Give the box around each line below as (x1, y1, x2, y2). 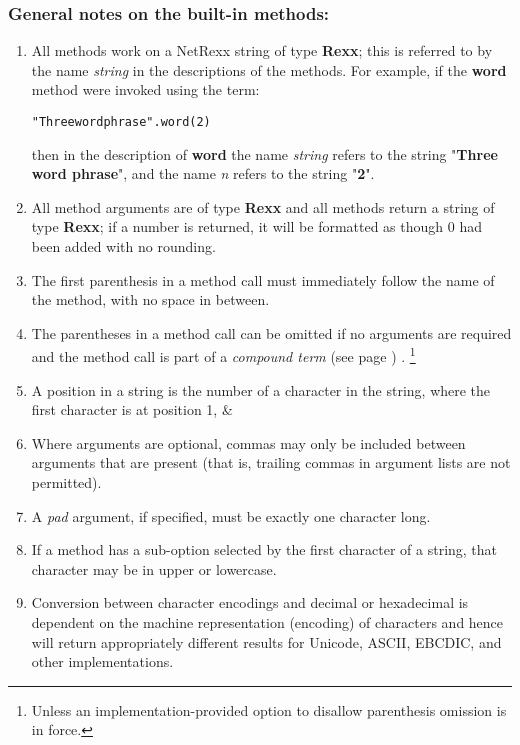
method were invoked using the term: (31, 79, 260, 100)
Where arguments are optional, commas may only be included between (31, 432, 466, 453)
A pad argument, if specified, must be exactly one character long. (31, 505, 431, 526)
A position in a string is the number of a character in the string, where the (31, 379, 491, 400)
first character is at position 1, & (31, 399, 233, 420)
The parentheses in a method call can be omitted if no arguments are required (31, 322, 512, 343)
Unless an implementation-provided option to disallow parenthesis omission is (31, 699, 507, 720)
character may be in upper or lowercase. (31, 558, 277, 579)
